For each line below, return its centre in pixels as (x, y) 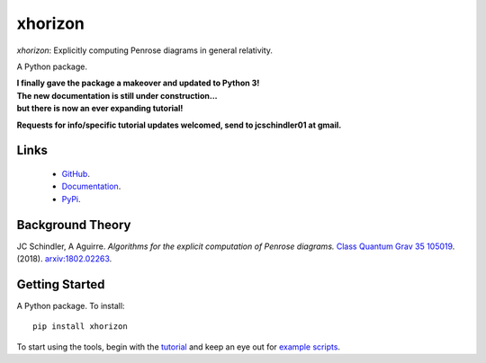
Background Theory (74, 225)
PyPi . (71, 199)
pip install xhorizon (80, 327)
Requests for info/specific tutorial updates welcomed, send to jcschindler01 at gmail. (179, 125)
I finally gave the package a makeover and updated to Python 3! (138, 83)
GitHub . (76, 173)
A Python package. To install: (71, 305)
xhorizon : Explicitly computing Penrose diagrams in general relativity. (145, 50)
